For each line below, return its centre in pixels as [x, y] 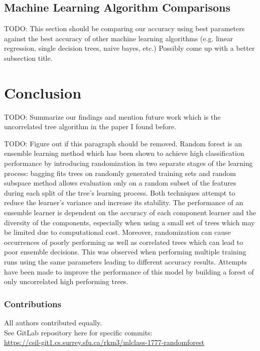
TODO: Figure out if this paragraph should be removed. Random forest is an [123, 143]
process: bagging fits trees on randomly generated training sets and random [120, 173]
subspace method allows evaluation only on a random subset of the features [120, 183]
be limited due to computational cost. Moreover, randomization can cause [117, 232]
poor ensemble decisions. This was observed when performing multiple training [125, 252]
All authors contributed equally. [53, 323]
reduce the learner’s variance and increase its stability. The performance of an [124, 202]
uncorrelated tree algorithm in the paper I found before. [90, 126]
